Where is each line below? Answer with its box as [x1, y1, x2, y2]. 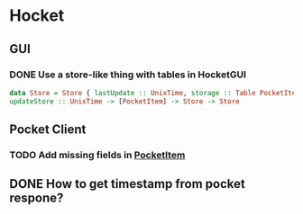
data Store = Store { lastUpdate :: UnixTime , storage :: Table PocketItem [9, 88, 300, 97]
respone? [9, 191, 64, 206]
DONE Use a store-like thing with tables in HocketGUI [9, 68, 246, 81]
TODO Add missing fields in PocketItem [9, 148, 186, 161]
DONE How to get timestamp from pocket [9, 176, 245, 192]
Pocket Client [9, 122, 87, 138]
